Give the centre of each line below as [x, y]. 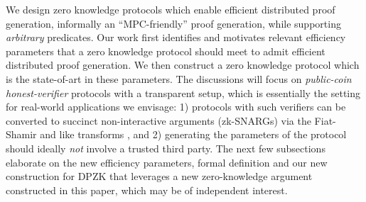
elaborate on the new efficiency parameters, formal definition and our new [167, 162]
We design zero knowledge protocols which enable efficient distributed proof [171, 9]
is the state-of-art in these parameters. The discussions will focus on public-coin [179, 78]
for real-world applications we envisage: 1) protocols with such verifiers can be [176, 107]
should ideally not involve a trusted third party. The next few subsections [166, 148]
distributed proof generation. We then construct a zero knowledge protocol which [183, 65]
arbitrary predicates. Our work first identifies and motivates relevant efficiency [176, 37]
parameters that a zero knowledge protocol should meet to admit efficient [166, 51]
